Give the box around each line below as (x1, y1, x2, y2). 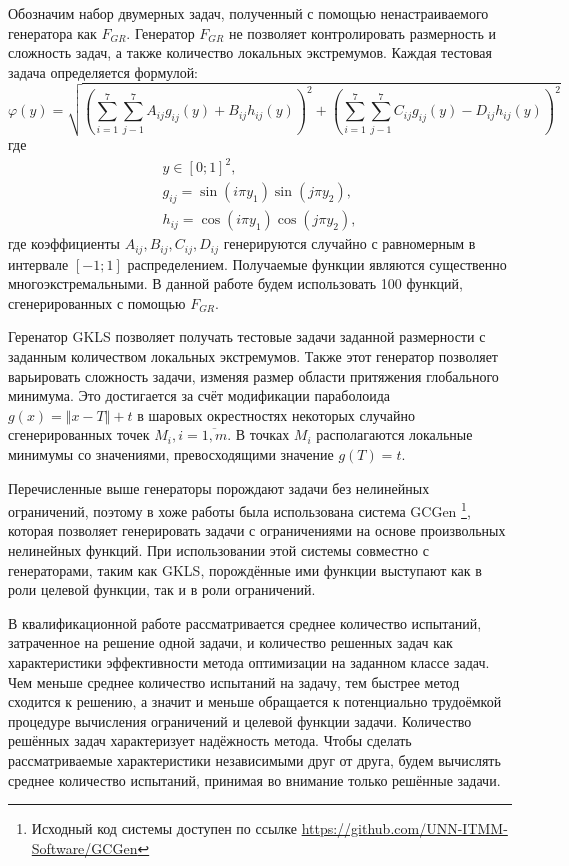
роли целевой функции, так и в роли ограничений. (8, 579, 316, 600)
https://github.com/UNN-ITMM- (301, 818, 508, 839)
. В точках (227, 424, 290, 445)
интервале (8, 253, 69, 274)
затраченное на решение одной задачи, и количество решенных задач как (8, 632, 453, 653)
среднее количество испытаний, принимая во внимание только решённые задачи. (8, 769, 501, 790)
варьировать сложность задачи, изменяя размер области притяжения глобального (8, 365, 499, 386)
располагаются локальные (316, 424, 473, 445)
